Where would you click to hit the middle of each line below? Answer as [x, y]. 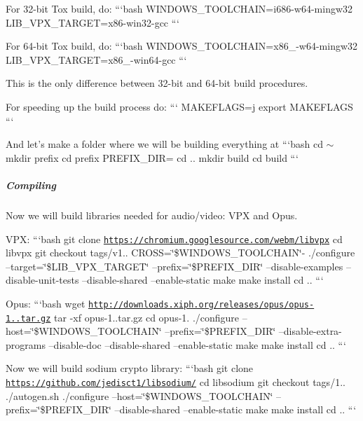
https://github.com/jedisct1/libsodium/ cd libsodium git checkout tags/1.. [176, 382]
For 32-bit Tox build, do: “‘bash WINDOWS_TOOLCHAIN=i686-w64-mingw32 [179, 8]
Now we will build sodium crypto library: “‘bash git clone [130, 368]
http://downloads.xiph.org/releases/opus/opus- [201, 304]
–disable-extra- [310, 331]
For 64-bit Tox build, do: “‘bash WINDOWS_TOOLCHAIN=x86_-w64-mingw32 [182, 46]
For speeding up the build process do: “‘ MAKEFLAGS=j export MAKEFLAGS [179, 106]
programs [26, 344]
